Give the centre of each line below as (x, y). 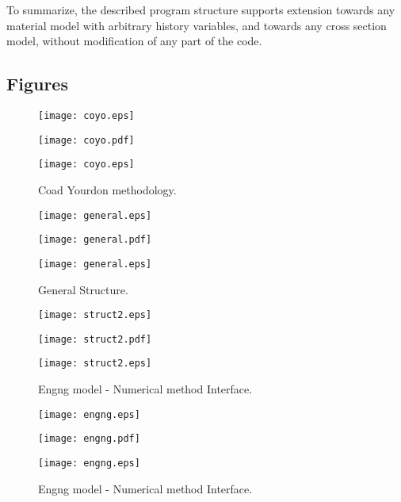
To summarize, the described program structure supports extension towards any (201, 10)
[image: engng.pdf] (89, 439)
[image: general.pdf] (95, 240)
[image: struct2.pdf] (95, 339)
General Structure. (83, 289)
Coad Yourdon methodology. (107, 189)
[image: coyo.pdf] (86, 140)
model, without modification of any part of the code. (134, 41)
